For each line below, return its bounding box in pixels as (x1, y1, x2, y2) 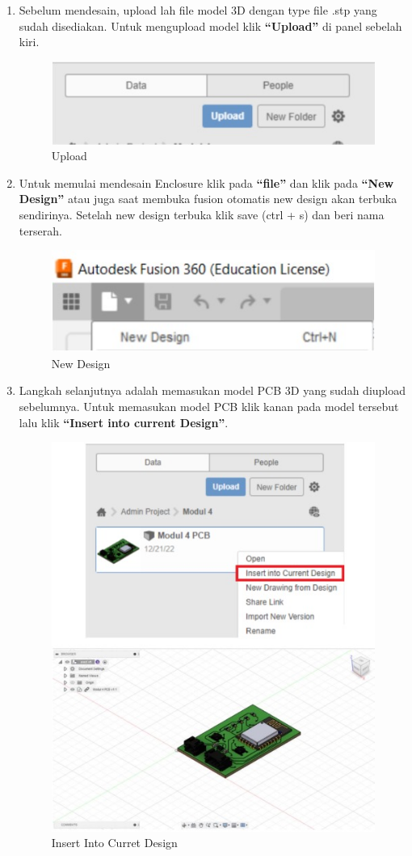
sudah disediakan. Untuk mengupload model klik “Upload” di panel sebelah (19, 17, 402, 34)
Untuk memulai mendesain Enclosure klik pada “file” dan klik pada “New (19, 174, 394, 191)
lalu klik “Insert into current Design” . (19, 413, 229, 430)
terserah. (19, 222, 62, 239)
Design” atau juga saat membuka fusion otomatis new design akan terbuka (19, 190, 397, 207)
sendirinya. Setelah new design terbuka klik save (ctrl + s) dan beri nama (19, 206, 385, 222)
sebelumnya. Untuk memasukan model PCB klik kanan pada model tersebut (19, 398, 399, 415)
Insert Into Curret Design (51, 834, 178, 851)
